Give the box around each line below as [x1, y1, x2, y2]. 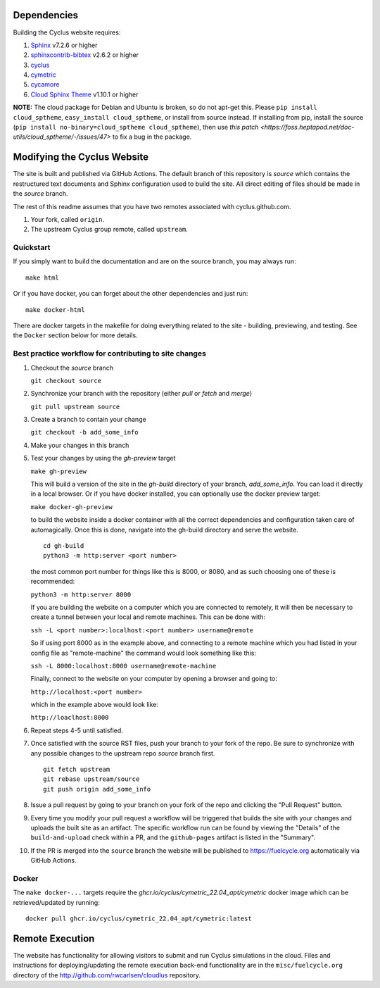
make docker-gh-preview [30, 503, 113, 511]
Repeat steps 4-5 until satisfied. [30, 726, 123, 734]
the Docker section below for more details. [13, 331, 138, 339]
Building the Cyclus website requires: [13, 28, 121, 37]
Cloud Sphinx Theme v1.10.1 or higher [30, 90, 139, 99]
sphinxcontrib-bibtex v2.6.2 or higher [30, 51, 139, 59]
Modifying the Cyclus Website [13, 151, 149, 163]
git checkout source [30, 377, 102, 384]
